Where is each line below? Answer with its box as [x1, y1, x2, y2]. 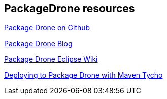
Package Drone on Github [4, 23, 90, 32]
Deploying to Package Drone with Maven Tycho [4, 71, 163, 80]
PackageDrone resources [4, 2, 135, 15]
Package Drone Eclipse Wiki [4, 55, 98, 64]
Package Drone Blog [4, 39, 73, 48]
